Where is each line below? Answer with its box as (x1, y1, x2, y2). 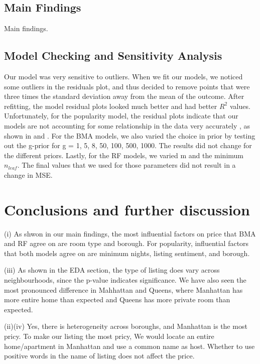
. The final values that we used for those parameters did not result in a (17, 160, 236, 170)
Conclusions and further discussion (4, 199, 250, 219)
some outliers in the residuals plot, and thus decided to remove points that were (4, 81, 250, 91)
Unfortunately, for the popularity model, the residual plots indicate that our (4, 110, 238, 121)
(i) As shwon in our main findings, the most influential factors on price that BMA (4, 228, 256, 238)
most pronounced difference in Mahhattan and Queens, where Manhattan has (4, 284, 243, 295)
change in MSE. (4, 169, 53, 180)
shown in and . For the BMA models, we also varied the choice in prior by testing (4, 130, 255, 141)
